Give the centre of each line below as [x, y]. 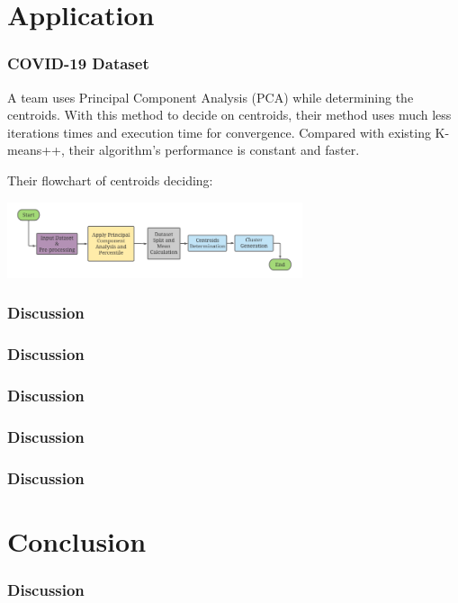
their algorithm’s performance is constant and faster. [214, 150]
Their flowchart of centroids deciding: [110, 180]
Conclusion [77, 540]
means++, [36, 150]
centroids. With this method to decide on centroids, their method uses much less [229, 115]
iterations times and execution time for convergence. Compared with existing [219, 132]
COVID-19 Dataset [78, 63]
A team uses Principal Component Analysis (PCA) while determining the [211, 97]
